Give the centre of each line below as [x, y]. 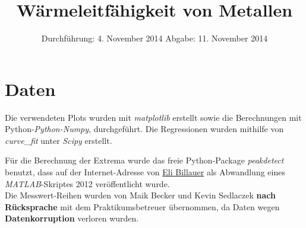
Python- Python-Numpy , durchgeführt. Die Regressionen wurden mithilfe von [144, 129]
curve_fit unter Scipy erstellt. [59, 140]
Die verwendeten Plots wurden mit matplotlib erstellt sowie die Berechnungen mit [153, 117]
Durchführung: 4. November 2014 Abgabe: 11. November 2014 [154, 38]
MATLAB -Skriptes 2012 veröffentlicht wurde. [87, 183]
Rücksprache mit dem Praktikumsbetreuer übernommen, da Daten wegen [142, 206]
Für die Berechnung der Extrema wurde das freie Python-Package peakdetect [144, 160]
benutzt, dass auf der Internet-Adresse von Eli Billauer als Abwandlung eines [145, 172]
